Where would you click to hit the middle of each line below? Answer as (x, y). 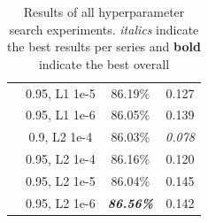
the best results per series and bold (104, 46)
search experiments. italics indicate (104, 29)
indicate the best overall (104, 63)
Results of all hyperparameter (104, 12)
